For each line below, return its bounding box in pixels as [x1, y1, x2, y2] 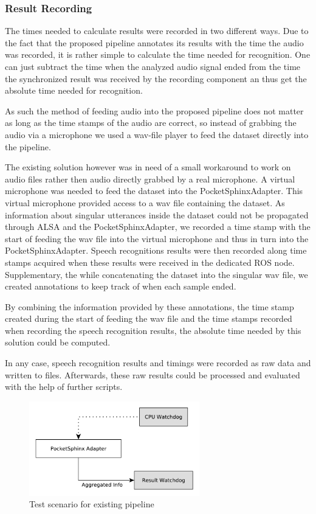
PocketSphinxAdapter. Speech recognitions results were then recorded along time [5, 244, 307, 257]
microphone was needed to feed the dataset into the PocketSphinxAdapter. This [5, 184, 303, 197]
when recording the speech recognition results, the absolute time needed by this [5, 324, 301, 336]
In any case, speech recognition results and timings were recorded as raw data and [5, 356, 311, 369]
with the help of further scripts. [5, 380, 123, 393]
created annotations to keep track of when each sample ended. [5, 280, 236, 293]
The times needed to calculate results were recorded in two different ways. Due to [5, 24, 309, 37]
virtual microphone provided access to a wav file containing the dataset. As [5, 196, 285, 209]
